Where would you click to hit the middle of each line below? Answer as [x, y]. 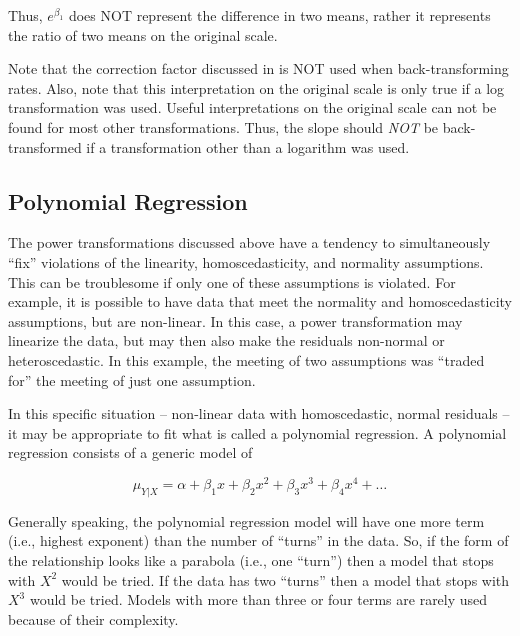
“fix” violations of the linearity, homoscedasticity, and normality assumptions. [246, 261]
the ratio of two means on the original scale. [143, 34]
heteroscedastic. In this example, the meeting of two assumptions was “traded [246, 359]
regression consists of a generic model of [130, 452]
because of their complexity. [93, 618]
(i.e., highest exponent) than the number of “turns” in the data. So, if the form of [258, 540]
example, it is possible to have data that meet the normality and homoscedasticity [260, 301]
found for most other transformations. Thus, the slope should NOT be [223, 126]
